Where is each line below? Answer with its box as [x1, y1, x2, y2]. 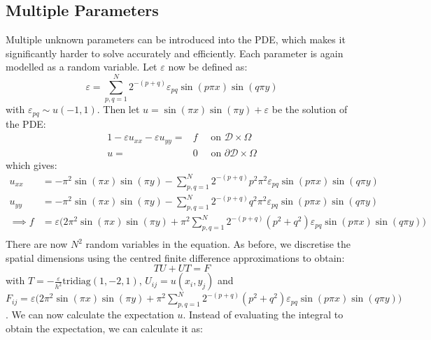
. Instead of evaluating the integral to [183, 307, 344, 322]
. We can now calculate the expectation [6, 307, 174, 322]
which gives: [6, 157, 57, 172]
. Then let [97, 102, 140, 117]
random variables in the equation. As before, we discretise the [85, 237, 351, 251]
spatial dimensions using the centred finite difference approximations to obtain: [6, 250, 345, 265]
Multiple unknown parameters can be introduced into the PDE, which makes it [6, 32, 346, 47]
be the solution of [271, 102, 348, 117]
